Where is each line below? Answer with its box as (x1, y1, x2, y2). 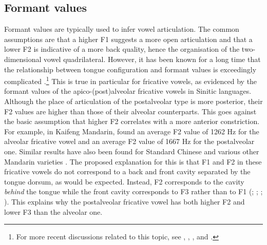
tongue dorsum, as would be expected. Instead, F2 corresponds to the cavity (4, 176, 244, 187)
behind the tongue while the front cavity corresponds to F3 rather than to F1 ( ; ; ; (4, 186, 263, 197)
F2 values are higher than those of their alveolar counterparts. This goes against (4, 106, 257, 116)
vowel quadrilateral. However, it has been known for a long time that (44, 53, 261, 64)
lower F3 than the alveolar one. (4, 206, 103, 217)
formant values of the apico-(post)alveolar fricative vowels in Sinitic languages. (4, 86, 252, 96)
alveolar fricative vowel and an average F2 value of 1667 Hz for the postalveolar (4, 136, 255, 147)
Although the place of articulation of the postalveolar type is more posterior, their (4, 96, 263, 107)
